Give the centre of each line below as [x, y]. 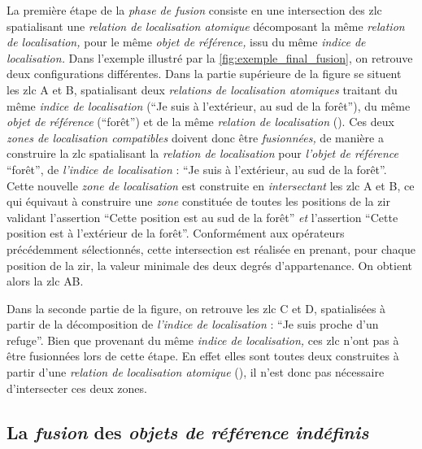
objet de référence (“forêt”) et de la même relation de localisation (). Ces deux [200, 122]
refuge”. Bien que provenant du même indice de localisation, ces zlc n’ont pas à [203, 340]
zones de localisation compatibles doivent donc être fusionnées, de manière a [195, 137]
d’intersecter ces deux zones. [77, 388]
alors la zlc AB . [45, 281]
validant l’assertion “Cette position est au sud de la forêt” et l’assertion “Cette [202, 217]
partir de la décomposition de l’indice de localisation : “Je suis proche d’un [193, 324]
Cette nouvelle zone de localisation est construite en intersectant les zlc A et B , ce [211, 185]
